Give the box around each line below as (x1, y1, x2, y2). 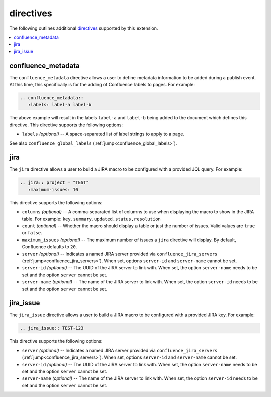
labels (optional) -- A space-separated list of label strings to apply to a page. (22, 131, 184, 137)
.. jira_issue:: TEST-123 (20, 325, 84, 331)
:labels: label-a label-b (28, 102, 92, 108)
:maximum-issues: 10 (28, 187, 79, 192)
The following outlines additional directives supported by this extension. (9, 25, 158, 31)
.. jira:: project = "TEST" (20, 180, 89, 185)
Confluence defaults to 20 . (22, 244, 77, 250)
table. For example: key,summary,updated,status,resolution (22, 216, 161, 222)
